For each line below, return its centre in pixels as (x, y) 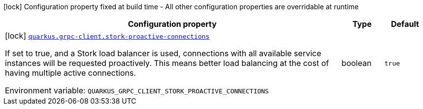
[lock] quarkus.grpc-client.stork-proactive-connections (107, 36)
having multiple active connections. (71, 73)
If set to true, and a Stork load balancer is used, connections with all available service (163, 53)
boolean (357, 63)
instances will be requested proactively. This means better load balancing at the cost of (167, 63)
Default (405, 24)
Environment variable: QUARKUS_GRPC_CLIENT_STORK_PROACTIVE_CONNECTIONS (137, 90)
